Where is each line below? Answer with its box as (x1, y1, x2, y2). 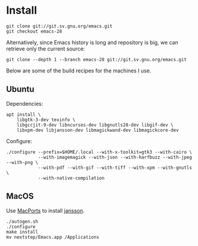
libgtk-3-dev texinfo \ (17, 116, 76, 122)
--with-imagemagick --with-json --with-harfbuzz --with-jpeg (37, 154, 193, 160)
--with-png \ (6, 159, 39, 165)
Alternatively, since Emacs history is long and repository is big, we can (6, 39, 178, 46)
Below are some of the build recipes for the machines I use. (6, 67, 152, 74)
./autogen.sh (6, 218, 39, 225)
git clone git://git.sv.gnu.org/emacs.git (6, 23, 113, 29)
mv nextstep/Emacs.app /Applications (6, 234, 100, 240)
